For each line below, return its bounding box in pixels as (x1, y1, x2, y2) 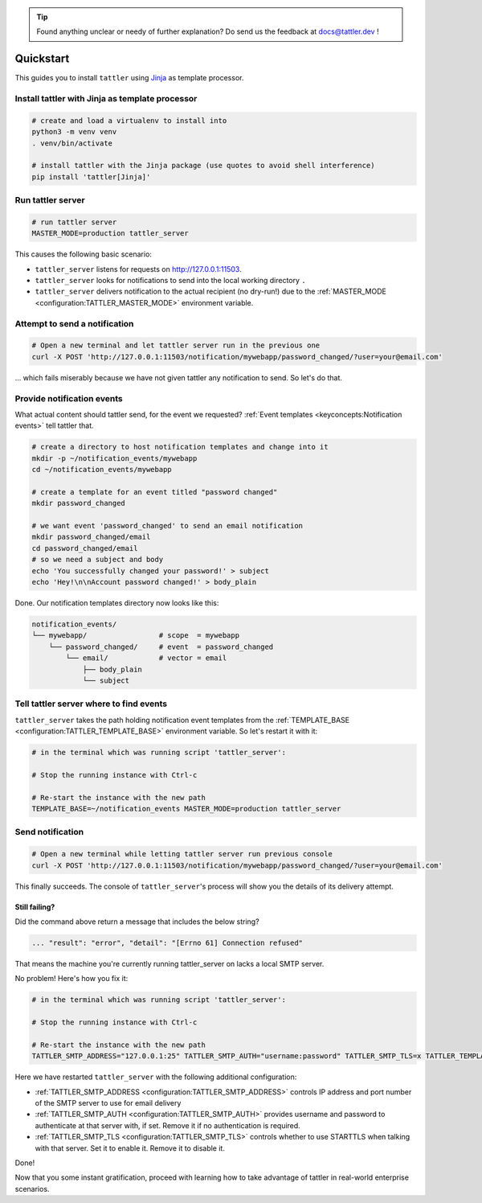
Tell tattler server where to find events (14, 698, 168, 709)
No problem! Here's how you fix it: (14, 974, 129, 983)
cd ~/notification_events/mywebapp (31, 465, 172, 474)
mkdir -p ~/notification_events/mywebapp (31, 454, 198, 462)
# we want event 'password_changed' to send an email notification (31, 521, 304, 531)
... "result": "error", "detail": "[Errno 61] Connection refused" (31, 938, 304, 947)
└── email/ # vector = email (65, 654, 227, 663)
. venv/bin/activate (31, 138, 112, 148)
